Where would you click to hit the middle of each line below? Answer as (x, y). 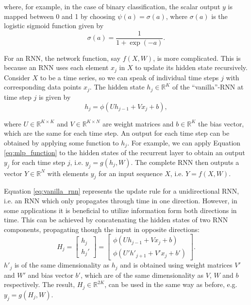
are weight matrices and (138, 123)
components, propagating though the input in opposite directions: (102, 229)
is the (219, 16)
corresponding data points (43, 87)
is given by (55, 97)
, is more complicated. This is (197, 58)
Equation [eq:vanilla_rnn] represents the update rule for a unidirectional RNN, (122, 191)
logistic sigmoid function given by (54, 26)
